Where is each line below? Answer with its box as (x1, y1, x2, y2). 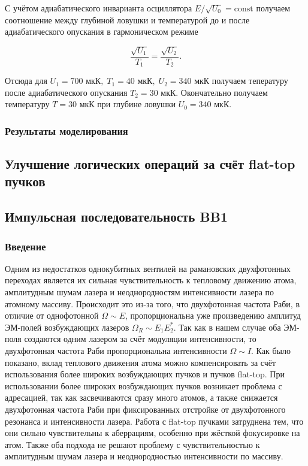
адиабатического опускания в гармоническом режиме (5, 25, 198, 38)
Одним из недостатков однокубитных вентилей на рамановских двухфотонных (5, 262, 291, 274)
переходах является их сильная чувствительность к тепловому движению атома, (5, 274, 297, 286)
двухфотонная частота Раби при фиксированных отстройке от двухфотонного (5, 403, 286, 415)
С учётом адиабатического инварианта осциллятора (5, 2, 192, 14)
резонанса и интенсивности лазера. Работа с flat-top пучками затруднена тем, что (5, 414, 304, 427)
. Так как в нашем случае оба (173, 320, 281, 333)
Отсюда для (5, 74, 47, 87)
